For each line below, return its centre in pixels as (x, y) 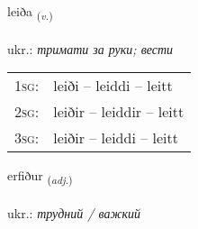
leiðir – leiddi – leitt (116, 138)
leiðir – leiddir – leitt (119, 112)
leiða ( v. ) (30, 12)
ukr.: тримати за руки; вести (90, 48)
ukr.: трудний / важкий (74, 213)
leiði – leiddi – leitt (113, 86)
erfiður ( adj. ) (40, 177)
